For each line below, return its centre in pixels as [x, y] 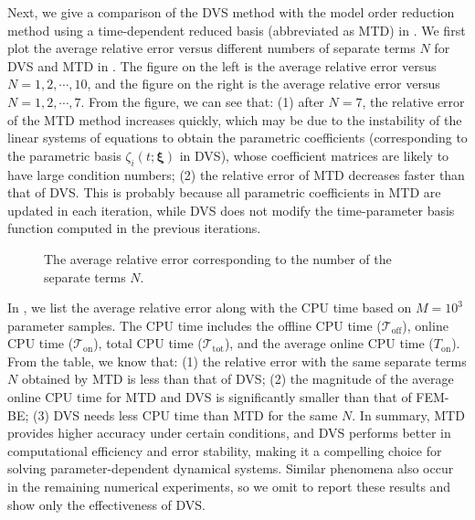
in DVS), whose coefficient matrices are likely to [314, 155]
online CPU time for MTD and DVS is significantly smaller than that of [210, 397]
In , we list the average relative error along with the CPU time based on [210, 308]
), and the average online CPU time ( [329, 343]
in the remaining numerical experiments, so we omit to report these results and [229, 487]
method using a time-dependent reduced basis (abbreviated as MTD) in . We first [237, 30]
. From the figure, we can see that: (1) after [202, 101]
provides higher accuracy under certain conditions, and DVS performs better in [229, 433]
